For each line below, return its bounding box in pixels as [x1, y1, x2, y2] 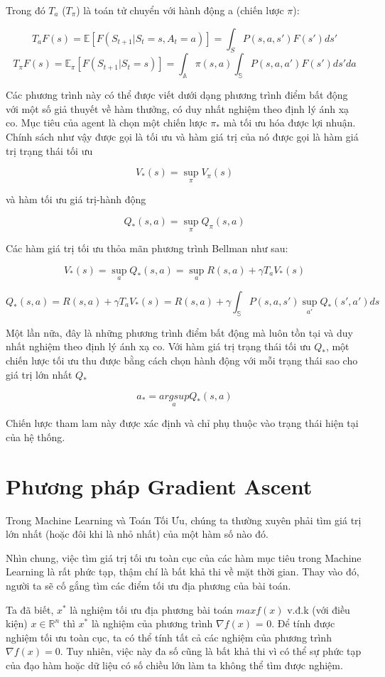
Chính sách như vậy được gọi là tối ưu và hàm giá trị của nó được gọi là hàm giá [6, 129, 359, 143]
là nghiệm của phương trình [91, 616, 213, 631]
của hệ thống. [6, 429, 65, 444]
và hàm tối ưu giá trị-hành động [6, 192, 146, 207]
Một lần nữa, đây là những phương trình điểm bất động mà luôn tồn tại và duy [6, 325, 353, 340]
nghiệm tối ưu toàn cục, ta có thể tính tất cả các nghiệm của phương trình [6, 629, 332, 644]
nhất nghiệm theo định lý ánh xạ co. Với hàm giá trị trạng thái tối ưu [6, 339, 311, 354]
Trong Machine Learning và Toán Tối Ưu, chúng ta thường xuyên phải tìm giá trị [6, 512, 362, 527]
